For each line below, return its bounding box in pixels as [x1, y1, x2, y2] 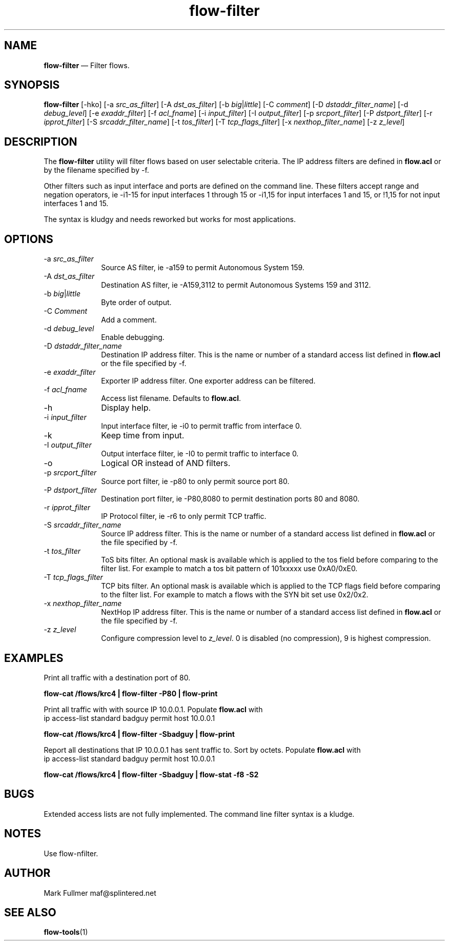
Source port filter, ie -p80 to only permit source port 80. [101, 477, 290, 486]
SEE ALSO [4, 906, 56, 919]
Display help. [101, 403, 151, 413]
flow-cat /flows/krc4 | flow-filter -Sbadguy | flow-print [44, 729, 235, 738]
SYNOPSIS [4, 78, 60, 92]
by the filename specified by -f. [44, 166, 149, 175]
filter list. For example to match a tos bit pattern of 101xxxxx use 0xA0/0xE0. [101, 564, 358, 573]
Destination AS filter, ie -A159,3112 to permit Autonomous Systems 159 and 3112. [101, 280, 371, 290]
